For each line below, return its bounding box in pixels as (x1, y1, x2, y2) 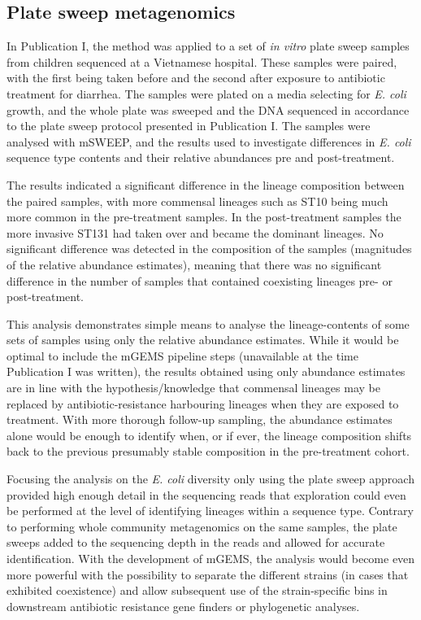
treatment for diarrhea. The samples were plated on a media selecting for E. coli (7, 85, 406, 102)
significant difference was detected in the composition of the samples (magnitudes (7, 240, 412, 257)
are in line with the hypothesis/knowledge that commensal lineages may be (7, 379, 380, 396)
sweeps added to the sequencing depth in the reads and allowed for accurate (7, 534, 385, 551)
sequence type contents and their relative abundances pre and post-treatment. (7, 149, 395, 166)
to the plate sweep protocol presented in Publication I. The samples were (7, 117, 371, 134)
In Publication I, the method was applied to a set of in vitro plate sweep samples (7, 37, 410, 55)
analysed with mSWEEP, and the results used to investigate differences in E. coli (7, 133, 411, 150)
